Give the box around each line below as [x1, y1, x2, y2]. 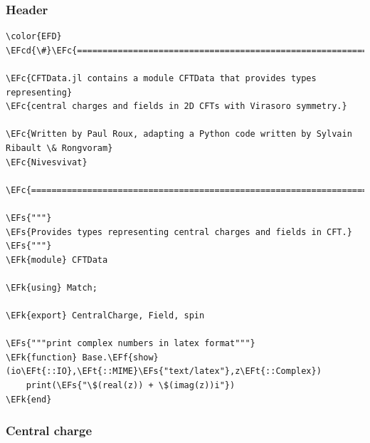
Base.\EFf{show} [82, 352, 159, 363]
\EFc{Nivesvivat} [6, 157, 88, 167]
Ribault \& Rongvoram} [6, 142, 113, 153]
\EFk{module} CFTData [6, 254, 108, 265]
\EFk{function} [6, 352, 78, 363]
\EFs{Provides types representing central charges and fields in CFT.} [6, 226, 352, 237]
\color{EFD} [6, 31, 62, 42]
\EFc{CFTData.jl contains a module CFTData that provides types [6, 73, 317, 83]
